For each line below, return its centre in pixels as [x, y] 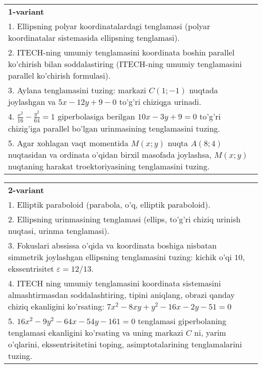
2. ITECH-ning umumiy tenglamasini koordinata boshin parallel [121, 52]
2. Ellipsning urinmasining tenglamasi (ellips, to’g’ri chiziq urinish [124, 219]
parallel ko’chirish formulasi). [59, 75]
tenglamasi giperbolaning [182, 321]
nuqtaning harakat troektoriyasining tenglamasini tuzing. [109, 166]
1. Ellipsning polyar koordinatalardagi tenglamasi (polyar [109, 26]
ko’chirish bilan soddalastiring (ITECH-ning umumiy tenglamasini [125, 64]
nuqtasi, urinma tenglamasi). [59, 230]
